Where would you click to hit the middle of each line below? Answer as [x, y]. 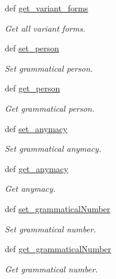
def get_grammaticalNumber [58, 249]
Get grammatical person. [50, 108]
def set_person [32, 48]
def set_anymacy [36, 128]
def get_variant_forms [47, 8]
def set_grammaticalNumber [58, 208]
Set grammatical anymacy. [53, 148]
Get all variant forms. [45, 28]
